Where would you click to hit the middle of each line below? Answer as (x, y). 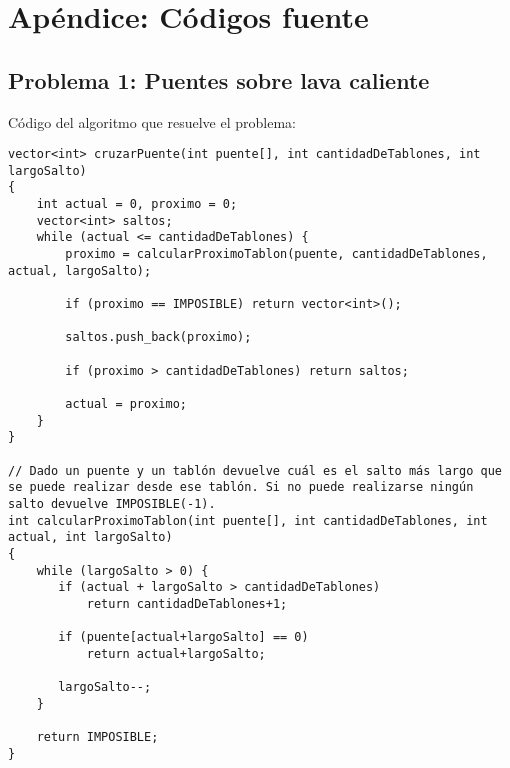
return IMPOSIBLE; (97, 737)
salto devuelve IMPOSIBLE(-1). (112, 503)
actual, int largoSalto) (90, 537)
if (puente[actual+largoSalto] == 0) (183, 637)
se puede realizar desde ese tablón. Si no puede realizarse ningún (241, 487)
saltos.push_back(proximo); (158, 337)
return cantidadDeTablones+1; (187, 603)
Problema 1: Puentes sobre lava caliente (219, 79)
